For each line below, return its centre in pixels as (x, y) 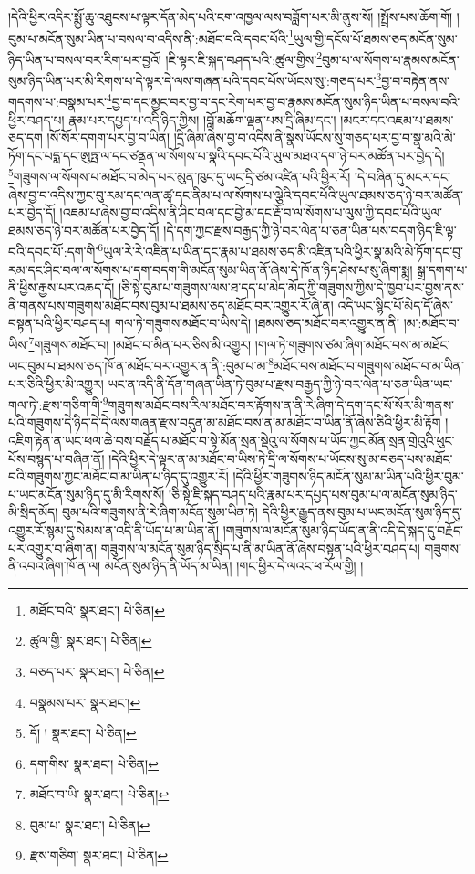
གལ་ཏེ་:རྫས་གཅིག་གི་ (56, 404)
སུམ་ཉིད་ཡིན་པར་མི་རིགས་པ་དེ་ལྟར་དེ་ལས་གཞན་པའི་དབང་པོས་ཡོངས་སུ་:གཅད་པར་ (192, 80)
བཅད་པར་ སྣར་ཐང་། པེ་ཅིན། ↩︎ (97, 671)
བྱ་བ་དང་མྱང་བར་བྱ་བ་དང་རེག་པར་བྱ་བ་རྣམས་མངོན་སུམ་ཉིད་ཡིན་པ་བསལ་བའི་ (286, 101)
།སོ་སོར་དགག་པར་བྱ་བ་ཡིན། (108, 137)
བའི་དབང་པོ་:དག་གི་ (53, 252)
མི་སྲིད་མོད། (33, 512)
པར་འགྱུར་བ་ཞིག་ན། (53, 548)
